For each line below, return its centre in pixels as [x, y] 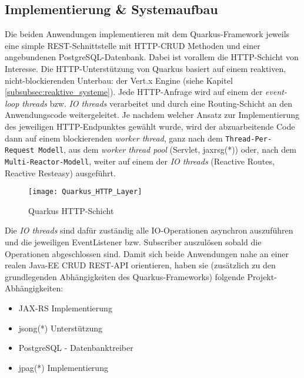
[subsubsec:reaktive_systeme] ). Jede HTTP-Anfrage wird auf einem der [134, 92]
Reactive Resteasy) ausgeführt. [60, 172]
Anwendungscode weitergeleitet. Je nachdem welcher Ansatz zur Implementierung [152, 115]
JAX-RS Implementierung [65, 308]
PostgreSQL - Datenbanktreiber [76, 348]
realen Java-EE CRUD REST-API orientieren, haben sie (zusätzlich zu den [140, 265]
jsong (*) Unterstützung [60, 328]
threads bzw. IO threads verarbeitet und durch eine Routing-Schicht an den [157, 103]
